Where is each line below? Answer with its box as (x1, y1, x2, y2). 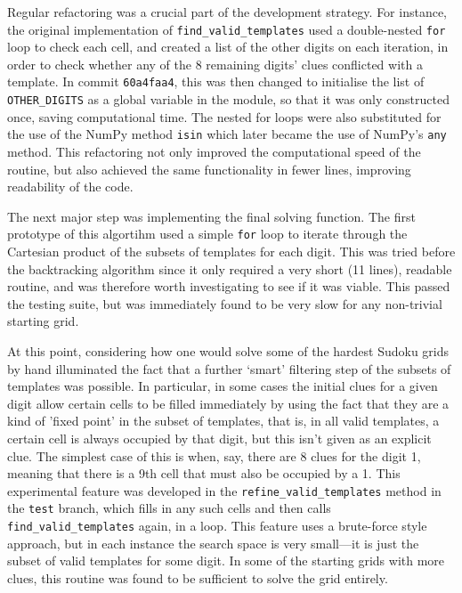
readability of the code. (7, 177, 134, 196)
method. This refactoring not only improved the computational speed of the (7, 142, 421, 160)
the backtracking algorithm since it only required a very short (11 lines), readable (7, 259, 452, 278)
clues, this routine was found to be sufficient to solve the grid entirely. (7, 568, 388, 587)
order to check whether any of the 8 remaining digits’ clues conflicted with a (7, 54, 423, 73)
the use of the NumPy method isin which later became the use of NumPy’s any (7, 125, 447, 143)
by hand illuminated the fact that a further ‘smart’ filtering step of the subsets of (7, 359, 451, 378)
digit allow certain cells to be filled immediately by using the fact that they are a (7, 394, 450, 412)
